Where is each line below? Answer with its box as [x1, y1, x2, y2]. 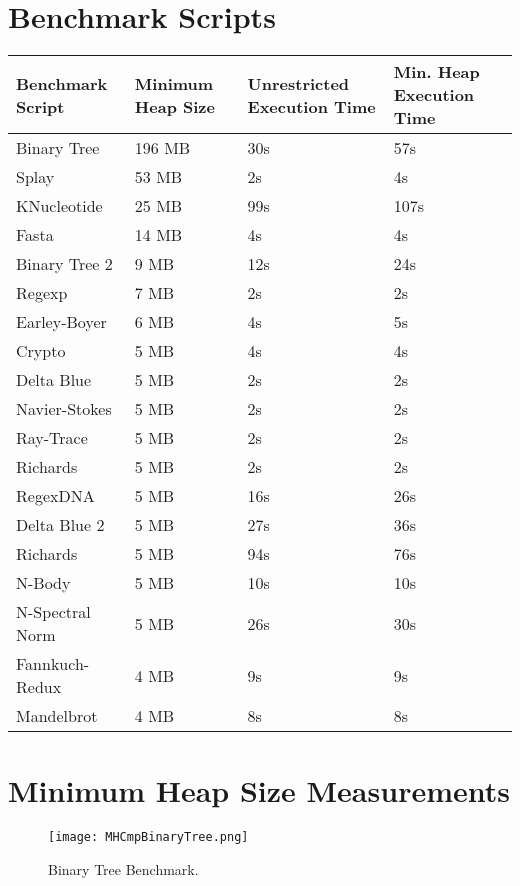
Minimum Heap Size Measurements [8, 770, 510, 811]
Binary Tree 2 [16, 252, 113, 276]
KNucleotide [16, 194, 103, 218]
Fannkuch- [16, 652, 90, 676]
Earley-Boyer [16, 310, 107, 334]
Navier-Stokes [16, 397, 112, 421]
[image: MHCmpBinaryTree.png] [48, 830, 249, 845]
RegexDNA [16, 484, 95, 508]
